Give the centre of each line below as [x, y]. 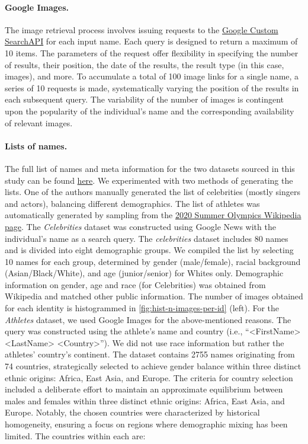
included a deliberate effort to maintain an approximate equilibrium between [144, 389]
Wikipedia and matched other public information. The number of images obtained [154, 296]
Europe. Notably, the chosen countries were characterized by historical [132, 412]
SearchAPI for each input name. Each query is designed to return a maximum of [151, 41]
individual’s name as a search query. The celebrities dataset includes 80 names [147, 238]
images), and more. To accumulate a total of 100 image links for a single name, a [152, 76]
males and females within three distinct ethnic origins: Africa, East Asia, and [145, 400]
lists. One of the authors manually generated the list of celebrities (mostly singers [153, 192]
